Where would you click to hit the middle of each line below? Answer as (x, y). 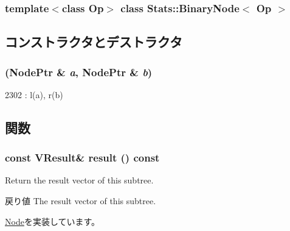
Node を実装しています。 (53, 221)
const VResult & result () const (82, 158)
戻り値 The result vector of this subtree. (81, 201)
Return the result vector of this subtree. (79, 180)
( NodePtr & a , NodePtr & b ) (79, 72)
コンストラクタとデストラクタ (94, 42)
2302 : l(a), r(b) (34, 94)
